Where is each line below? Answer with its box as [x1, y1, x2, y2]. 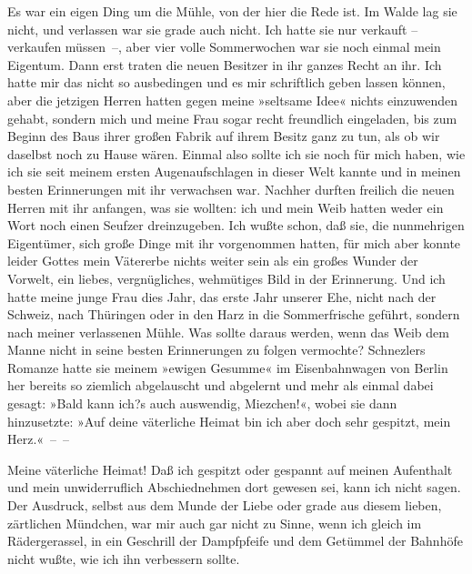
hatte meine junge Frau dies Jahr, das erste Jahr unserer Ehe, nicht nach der [7, 287, 437, 306]
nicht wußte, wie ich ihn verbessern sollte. [7, 549, 240, 568]
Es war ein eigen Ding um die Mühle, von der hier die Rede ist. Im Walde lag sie [7, 2, 457, 20]
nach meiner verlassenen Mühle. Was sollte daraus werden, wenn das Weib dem [7, 322, 449, 341]
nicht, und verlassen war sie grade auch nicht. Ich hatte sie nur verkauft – [7, 19, 418, 38]
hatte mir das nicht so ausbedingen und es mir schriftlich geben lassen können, [7, 73, 446, 92]
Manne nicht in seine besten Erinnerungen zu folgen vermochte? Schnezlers [7, 340, 426, 359]
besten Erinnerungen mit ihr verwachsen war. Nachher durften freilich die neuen [7, 179, 455, 198]
